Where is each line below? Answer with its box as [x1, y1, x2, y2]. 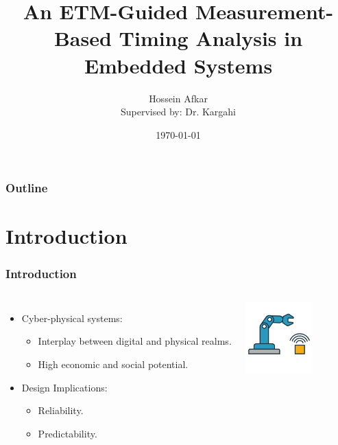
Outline [5, 179, 48, 196]
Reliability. [38, 403, 84, 418]
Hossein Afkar [149, 91, 208, 105]
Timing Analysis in [119, 24, 303, 52]
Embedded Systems [84, 51, 273, 79]
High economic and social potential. [38, 356, 189, 371]
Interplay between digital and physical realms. [38, 334, 232, 348]
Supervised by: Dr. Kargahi [120, 104, 237, 119]
